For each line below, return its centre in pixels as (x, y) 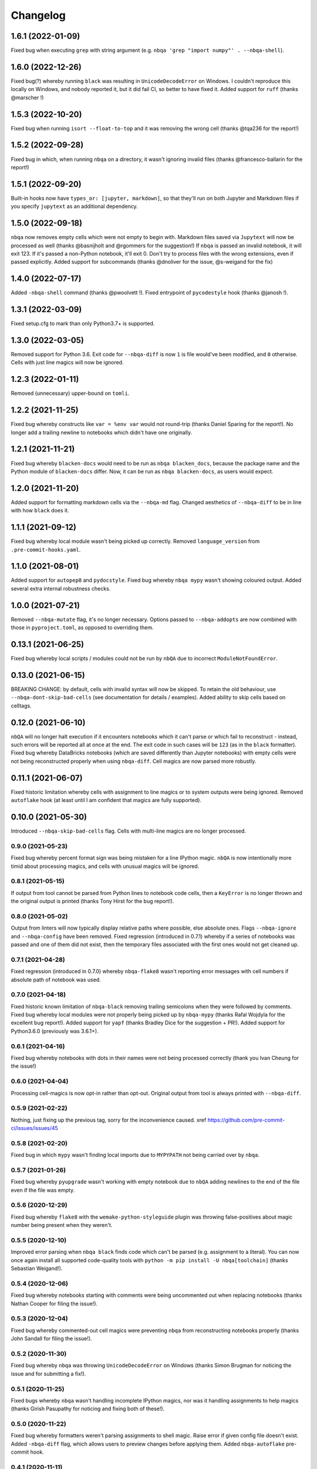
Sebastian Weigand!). (37, 1269)
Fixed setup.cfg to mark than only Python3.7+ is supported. (83, 324)
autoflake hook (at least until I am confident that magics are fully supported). (106, 800)
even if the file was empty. (43, 1190)
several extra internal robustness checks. (61, 588)
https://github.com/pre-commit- (246, 1120)
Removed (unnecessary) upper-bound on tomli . (70, 393)
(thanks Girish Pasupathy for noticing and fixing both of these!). (88, 1409)
